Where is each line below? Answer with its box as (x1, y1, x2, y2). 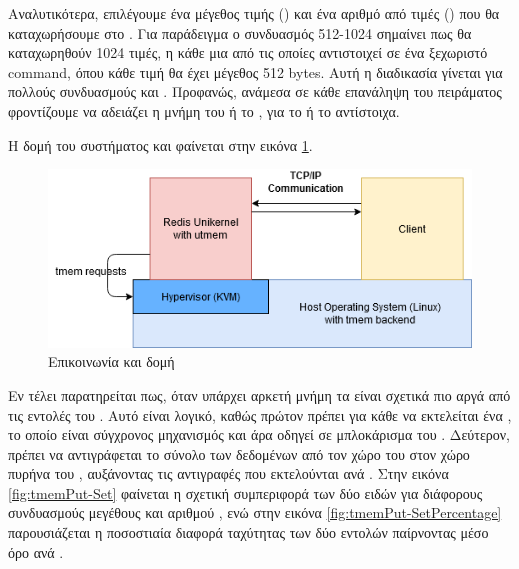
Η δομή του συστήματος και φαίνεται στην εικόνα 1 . (8, 134, 313, 155)
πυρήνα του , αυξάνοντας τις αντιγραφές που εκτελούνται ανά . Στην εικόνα (8, 463, 449, 484)
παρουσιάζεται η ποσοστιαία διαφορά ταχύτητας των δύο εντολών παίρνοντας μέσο (8, 522, 489, 543)
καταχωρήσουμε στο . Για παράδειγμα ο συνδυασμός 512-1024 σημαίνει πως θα (8, 22, 472, 43)
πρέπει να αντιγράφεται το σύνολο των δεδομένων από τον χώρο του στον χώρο (8, 443, 470, 464)
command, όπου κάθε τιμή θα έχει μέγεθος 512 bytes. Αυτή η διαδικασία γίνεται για (8, 61, 503, 82)
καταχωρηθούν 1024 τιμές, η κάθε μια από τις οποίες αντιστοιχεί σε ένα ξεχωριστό (8, 42, 488, 63)
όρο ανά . (8, 541, 64, 562)
